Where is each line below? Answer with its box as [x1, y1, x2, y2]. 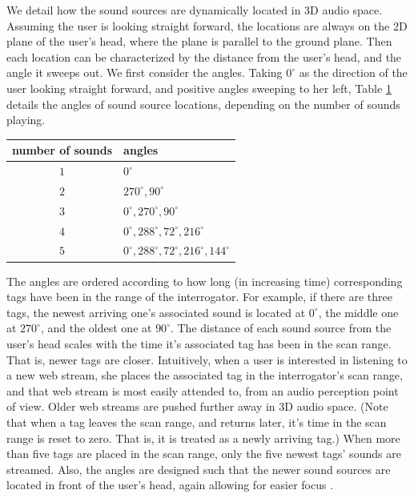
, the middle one [318, 303, 399, 320]
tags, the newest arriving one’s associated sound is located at [6, 303, 306, 320]
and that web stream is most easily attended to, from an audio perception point [6, 382, 399, 399]
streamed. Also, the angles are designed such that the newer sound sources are [6, 460, 391, 477]
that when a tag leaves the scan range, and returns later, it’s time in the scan [6, 413, 387, 430]
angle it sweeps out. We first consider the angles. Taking [6, 64, 283, 81]
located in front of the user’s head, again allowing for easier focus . [6, 476, 334, 493]
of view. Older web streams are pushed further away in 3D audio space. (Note [6, 398, 388, 415]
